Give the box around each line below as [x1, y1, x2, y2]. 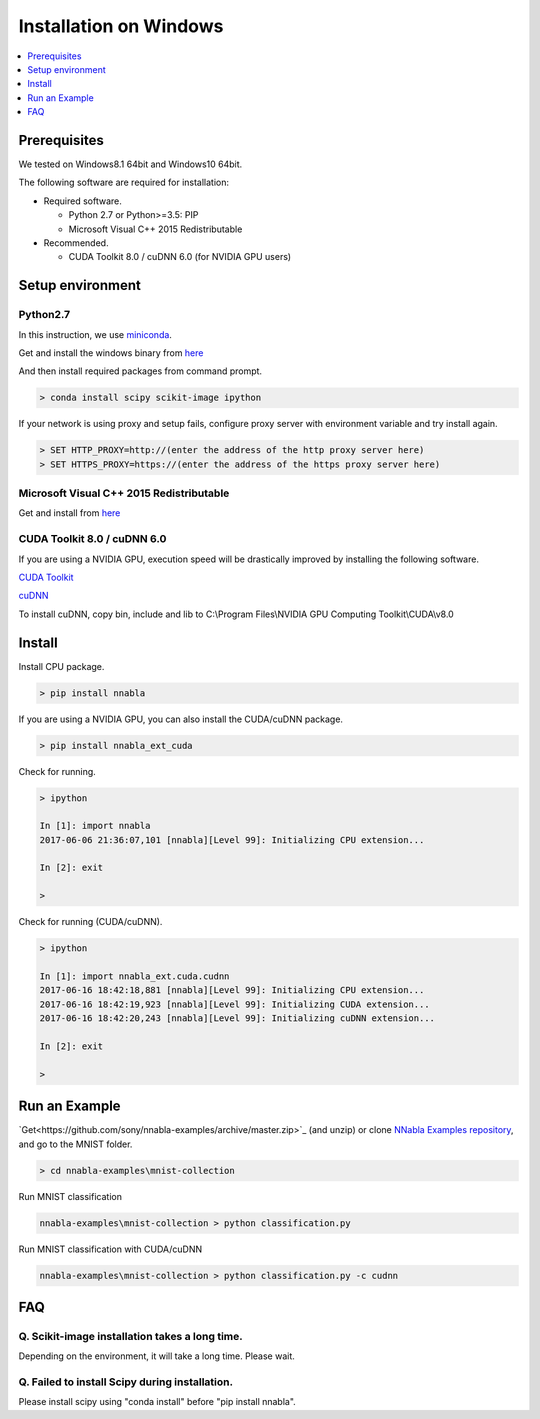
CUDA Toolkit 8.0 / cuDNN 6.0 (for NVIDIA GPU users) [68, 251, 292, 263]
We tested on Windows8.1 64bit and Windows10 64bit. [18, 158, 243, 170]
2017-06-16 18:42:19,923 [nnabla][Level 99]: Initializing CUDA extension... [39, 998, 430, 1010]
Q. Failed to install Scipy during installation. [18, 1375, 234, 1389]
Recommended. [43, 236, 109, 249]
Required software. [43, 195, 122, 207]
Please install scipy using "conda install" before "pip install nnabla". [18, 1396, 297, 1408]
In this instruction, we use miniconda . [18, 328, 172, 340]
